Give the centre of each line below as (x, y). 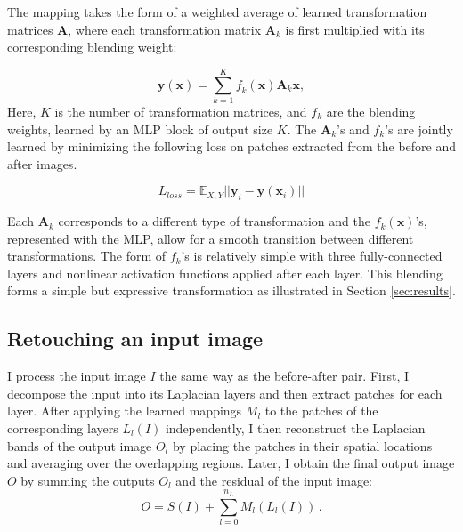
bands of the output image (80, 445)
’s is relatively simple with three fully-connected (312, 256)
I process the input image (77, 376)
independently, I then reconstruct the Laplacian (295, 428)
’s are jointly (419, 129)
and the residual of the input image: (274, 480)
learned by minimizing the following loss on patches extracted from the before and (231, 146)
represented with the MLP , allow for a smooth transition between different (211, 238)
